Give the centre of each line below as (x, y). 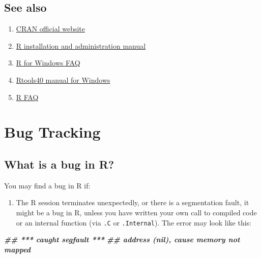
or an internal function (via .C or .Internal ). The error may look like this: (134, 222)
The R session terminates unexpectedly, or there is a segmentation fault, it (133, 202)
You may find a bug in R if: (47, 185)
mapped (18, 249)
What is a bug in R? (59, 164)
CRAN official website (50, 29)
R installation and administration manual (81, 45)
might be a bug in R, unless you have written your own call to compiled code (136, 212)
